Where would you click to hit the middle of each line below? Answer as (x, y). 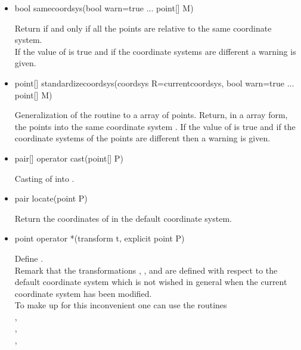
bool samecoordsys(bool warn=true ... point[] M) (104, 8)
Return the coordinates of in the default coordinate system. (123, 218)
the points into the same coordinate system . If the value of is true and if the (155, 126)
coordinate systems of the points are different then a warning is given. (142, 138)
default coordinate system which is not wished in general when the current (151, 282)
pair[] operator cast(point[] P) (69, 158)
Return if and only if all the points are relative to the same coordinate (143, 28)
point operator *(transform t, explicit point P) (100, 238)
